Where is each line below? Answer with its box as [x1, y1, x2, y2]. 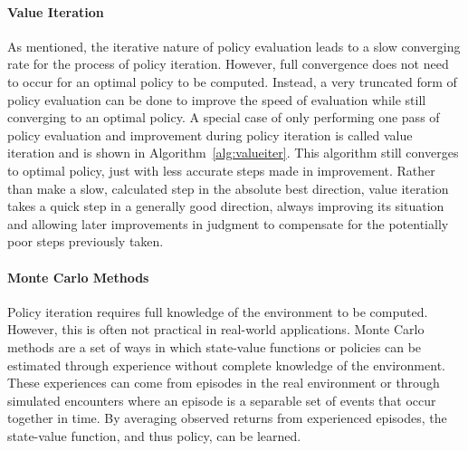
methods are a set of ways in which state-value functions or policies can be [7, 337, 422, 356]
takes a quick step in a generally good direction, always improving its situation [7, 197, 444, 216]
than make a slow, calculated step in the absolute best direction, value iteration [7, 178, 449, 197]
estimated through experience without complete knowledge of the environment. [7, 355, 445, 374]
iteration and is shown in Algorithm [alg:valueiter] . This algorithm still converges [7, 143, 459, 162]
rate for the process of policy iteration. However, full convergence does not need [7, 54, 449, 73]
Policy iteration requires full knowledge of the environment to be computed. [7, 302, 428, 321]
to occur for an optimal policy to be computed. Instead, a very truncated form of [7, 72, 457, 91]
